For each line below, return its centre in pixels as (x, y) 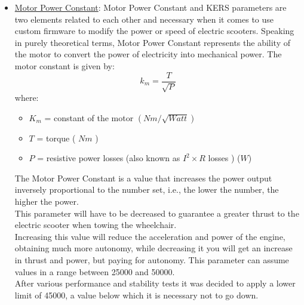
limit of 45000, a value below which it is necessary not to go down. (136, 295)
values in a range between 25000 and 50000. (95, 271)
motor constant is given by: (65, 65)
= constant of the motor (89, 117)
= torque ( (56, 138)
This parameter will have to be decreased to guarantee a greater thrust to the (157, 213)
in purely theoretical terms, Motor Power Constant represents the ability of (153, 42)
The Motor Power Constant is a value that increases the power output (143, 178)
